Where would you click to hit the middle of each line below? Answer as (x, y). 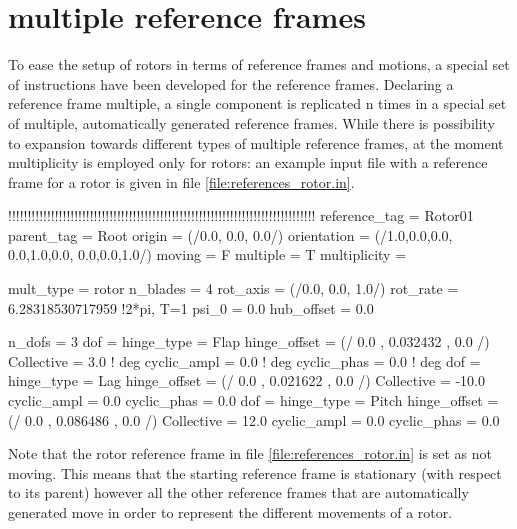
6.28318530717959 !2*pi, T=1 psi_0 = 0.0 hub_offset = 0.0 (191, 307)
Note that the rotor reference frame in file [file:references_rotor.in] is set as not (250, 453)
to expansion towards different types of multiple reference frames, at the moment (256, 142)
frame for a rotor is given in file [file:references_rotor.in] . (181, 181)
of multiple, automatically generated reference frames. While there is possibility (252, 122)
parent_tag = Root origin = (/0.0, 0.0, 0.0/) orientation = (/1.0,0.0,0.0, (230, 234)
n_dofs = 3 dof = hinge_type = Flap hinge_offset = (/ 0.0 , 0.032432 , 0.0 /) (249, 341)
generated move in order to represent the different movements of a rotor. (230, 512)
